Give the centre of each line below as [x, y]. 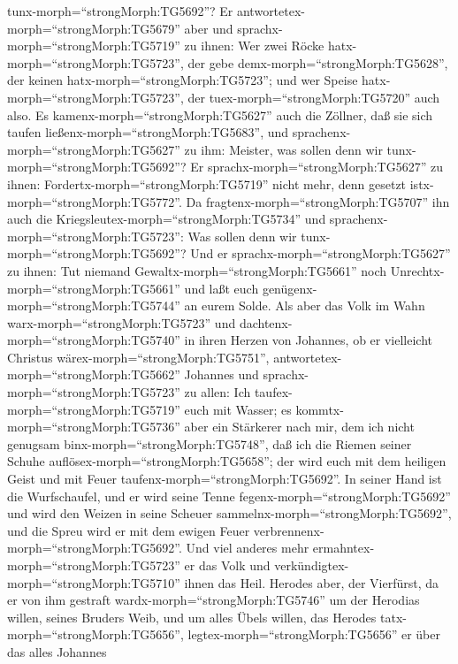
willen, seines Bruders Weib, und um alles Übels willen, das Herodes [192, 617]
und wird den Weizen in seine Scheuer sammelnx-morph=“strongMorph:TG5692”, [229, 513]
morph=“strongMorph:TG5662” [94, 374]
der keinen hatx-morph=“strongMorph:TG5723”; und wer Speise [183, 80]
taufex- [273, 392]
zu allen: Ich [218, 392]
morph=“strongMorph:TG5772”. [95, 201]
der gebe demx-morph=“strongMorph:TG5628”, [318, 62]
